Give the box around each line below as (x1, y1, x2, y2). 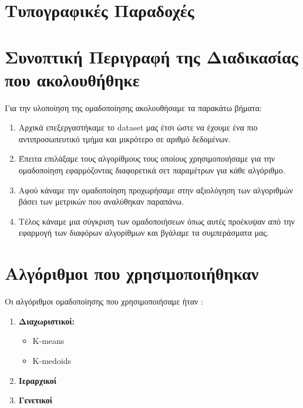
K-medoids (32, 354, 72, 366)
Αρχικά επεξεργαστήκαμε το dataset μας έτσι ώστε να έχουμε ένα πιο (18, 121, 258, 133)
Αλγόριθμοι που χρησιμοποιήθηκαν (5, 261, 259, 285)
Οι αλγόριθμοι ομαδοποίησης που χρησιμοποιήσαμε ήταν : (5, 295, 203, 307)
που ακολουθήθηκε (5, 67, 140, 91)
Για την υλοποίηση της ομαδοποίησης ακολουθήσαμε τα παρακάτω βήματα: (5, 101, 262, 113)
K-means (32, 335, 65, 347)
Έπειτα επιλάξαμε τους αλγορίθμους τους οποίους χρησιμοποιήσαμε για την (18, 152, 275, 165)
